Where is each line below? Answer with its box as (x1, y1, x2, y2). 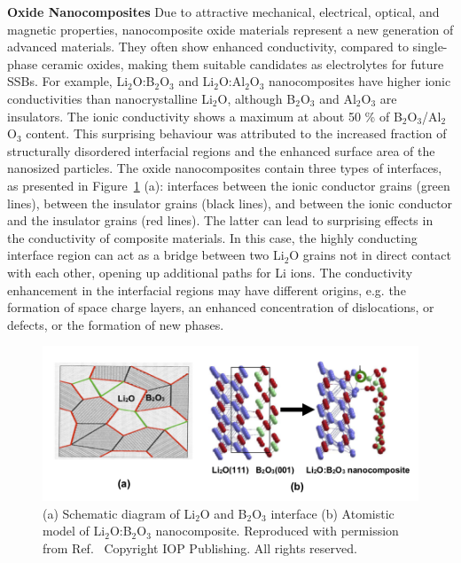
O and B (199, 504, 247, 522)
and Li (178, 72, 215, 90)
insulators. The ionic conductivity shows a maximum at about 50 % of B (7, 106, 402, 125)
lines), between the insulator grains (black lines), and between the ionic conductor (7, 193, 453, 212)
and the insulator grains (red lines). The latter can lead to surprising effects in (7, 211, 434, 230)
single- (412, 37, 448, 56)
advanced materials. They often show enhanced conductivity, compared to (7, 37, 409, 56)
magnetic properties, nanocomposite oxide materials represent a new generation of (7, 20, 454, 38)
